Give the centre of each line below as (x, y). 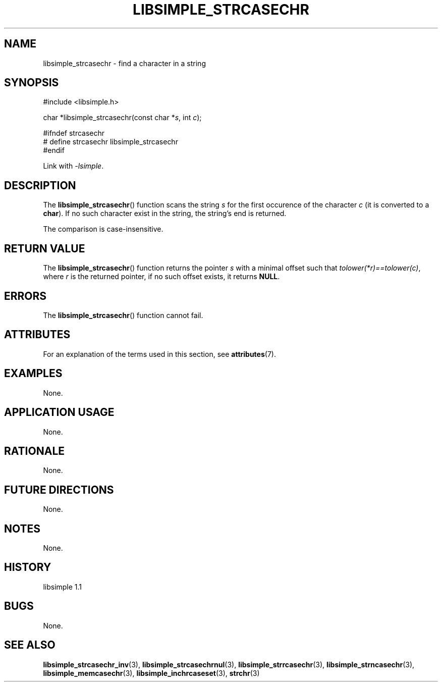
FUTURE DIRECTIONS (59, 490)
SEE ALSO (30, 645)
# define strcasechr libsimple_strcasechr (111, 142)
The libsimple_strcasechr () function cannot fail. (123, 315)
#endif (54, 150)
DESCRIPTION (40, 185)
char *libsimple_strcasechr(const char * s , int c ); (122, 118)
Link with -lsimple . (73, 166)
